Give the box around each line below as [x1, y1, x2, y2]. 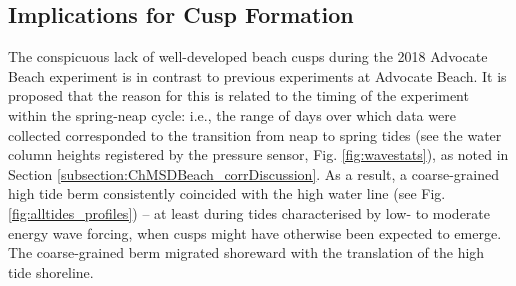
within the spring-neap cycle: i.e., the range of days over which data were [8, 104, 456, 125]
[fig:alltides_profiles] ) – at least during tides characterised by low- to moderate [8, 202, 491, 223]
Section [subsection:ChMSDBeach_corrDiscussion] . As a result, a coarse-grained [8, 163, 499, 184]
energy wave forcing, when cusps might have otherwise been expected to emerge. [8, 222, 502, 243]
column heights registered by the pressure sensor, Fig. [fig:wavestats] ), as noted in [8, 144, 509, 165]
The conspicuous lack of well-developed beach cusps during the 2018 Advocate [8, 46, 488, 67]
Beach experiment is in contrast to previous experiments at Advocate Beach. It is [8, 65, 507, 86]
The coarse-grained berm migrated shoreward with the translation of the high [8, 242, 485, 263]
